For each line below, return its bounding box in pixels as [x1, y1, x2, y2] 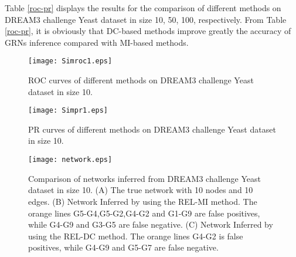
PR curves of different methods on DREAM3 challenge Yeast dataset [28, 123, 276, 135]
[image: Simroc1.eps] [28, 57, 113, 66]
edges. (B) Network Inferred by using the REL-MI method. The [28, 195, 257, 207]
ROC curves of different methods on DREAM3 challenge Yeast [28, 74, 254, 86]
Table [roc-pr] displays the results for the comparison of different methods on [5, 2, 281, 13]
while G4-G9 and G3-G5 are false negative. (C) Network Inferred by [28, 218, 273, 231]
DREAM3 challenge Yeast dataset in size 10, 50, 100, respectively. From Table [5, 13, 287, 25]
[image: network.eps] [28, 155, 113, 164]
